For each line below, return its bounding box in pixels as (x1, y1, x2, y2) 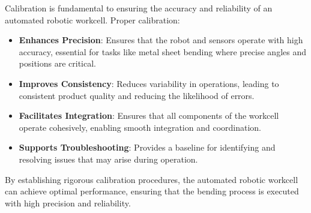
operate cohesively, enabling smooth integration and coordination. (19, 121, 262, 133)
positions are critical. (19, 57, 96, 70)
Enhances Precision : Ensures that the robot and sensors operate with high (19, 34, 303, 46)
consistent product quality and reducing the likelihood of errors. (19, 89, 255, 101)
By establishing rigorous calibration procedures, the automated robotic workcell (5, 173, 298, 185)
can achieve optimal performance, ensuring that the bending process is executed (5, 185, 299, 197)
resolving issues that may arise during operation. (19, 152, 198, 165)
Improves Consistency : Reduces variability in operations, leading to (19, 77, 279, 89)
